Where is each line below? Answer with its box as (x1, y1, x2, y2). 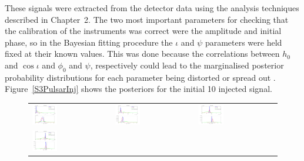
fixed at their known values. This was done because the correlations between (5, 47, 280, 60)
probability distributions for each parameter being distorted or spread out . (5, 71, 276, 83)
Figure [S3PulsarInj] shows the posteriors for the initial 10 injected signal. (5, 83, 272, 95)
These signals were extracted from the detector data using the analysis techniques (5, 2, 299, 13)
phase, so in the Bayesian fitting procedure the (5, 36, 173, 48)
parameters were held (205, 36, 282, 48)
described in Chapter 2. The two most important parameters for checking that (5, 13, 289, 25)
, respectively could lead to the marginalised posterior (90, 59, 284, 71)
